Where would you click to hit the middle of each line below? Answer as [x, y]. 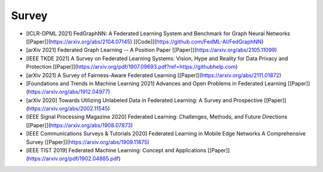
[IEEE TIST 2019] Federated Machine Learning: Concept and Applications [116, 150]
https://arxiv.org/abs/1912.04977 [68, 92]
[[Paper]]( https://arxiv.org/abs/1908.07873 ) [80, 125]
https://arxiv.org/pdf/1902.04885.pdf [73, 159]
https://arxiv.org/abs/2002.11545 [68, 109]
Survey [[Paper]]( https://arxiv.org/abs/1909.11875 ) [88, 142]
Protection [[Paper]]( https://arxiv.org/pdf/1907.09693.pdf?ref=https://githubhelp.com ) [132, 67]
